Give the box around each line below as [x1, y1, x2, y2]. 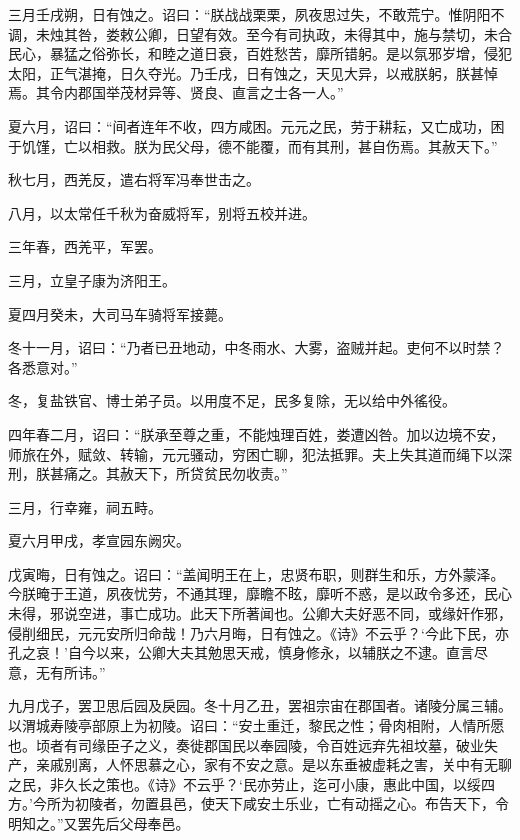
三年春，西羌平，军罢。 [8, 236, 162, 257]
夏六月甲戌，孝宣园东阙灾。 [8, 530, 190, 551]
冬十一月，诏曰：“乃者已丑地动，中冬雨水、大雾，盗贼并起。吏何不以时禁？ [8, 337, 505, 358]
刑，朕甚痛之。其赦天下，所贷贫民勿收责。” [8, 463, 288, 484]
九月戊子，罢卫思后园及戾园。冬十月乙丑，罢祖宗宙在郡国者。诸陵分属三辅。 [8, 695, 512, 716]
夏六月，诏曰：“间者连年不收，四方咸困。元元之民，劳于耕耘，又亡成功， [8, 115, 491, 136]
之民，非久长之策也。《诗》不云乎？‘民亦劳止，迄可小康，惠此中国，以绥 [8, 773, 481, 794]
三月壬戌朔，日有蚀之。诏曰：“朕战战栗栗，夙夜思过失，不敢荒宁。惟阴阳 [8, 4, 491, 24]
